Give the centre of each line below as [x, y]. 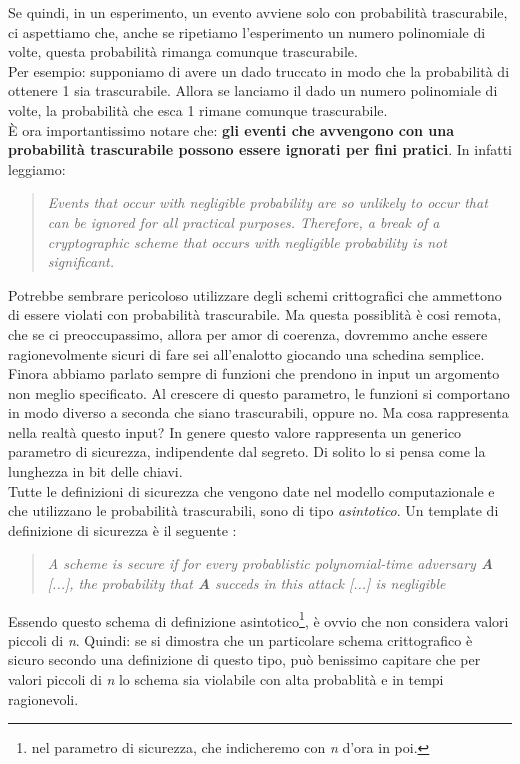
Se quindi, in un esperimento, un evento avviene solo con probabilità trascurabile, [258, 12]
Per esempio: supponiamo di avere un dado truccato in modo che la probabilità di [259, 70]
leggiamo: [37, 168]
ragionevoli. [43, 698]
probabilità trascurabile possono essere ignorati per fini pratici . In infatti [260, 149]
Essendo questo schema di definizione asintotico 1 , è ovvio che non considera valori [258, 619]
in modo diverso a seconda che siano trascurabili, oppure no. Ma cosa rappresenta [258, 412]
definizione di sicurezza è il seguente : [122, 529]
